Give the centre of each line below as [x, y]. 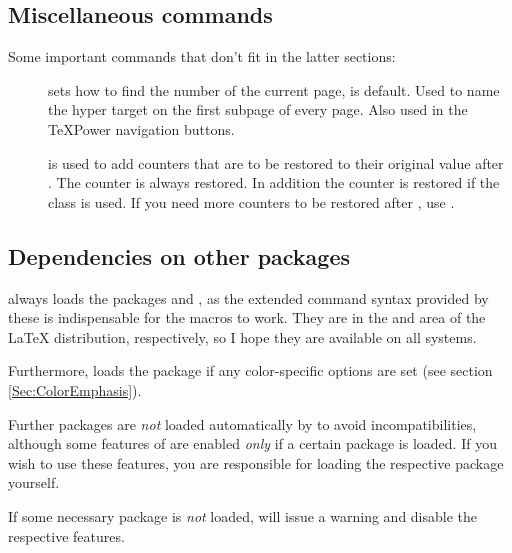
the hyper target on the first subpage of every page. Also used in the [258, 109]
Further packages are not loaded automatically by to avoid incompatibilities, [242, 423]
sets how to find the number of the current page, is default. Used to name [274, 89]
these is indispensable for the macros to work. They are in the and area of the [247, 317]
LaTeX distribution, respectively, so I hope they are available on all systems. [242, 336]
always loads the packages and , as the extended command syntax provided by [248, 297]
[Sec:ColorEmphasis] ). [75, 389]
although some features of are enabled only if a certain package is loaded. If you [252, 443]
